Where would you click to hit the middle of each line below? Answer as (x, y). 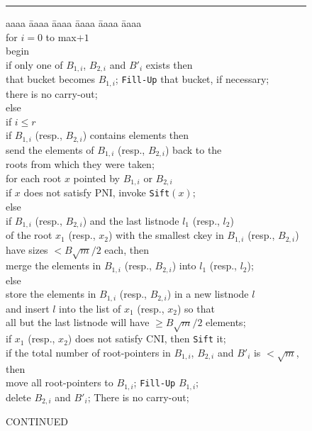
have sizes (27, 249)
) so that (196, 308)
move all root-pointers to (60, 382)
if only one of (34, 64)
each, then (127, 249)
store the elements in (51, 294)
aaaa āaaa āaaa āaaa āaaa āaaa (74, 23)
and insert (28, 308)
